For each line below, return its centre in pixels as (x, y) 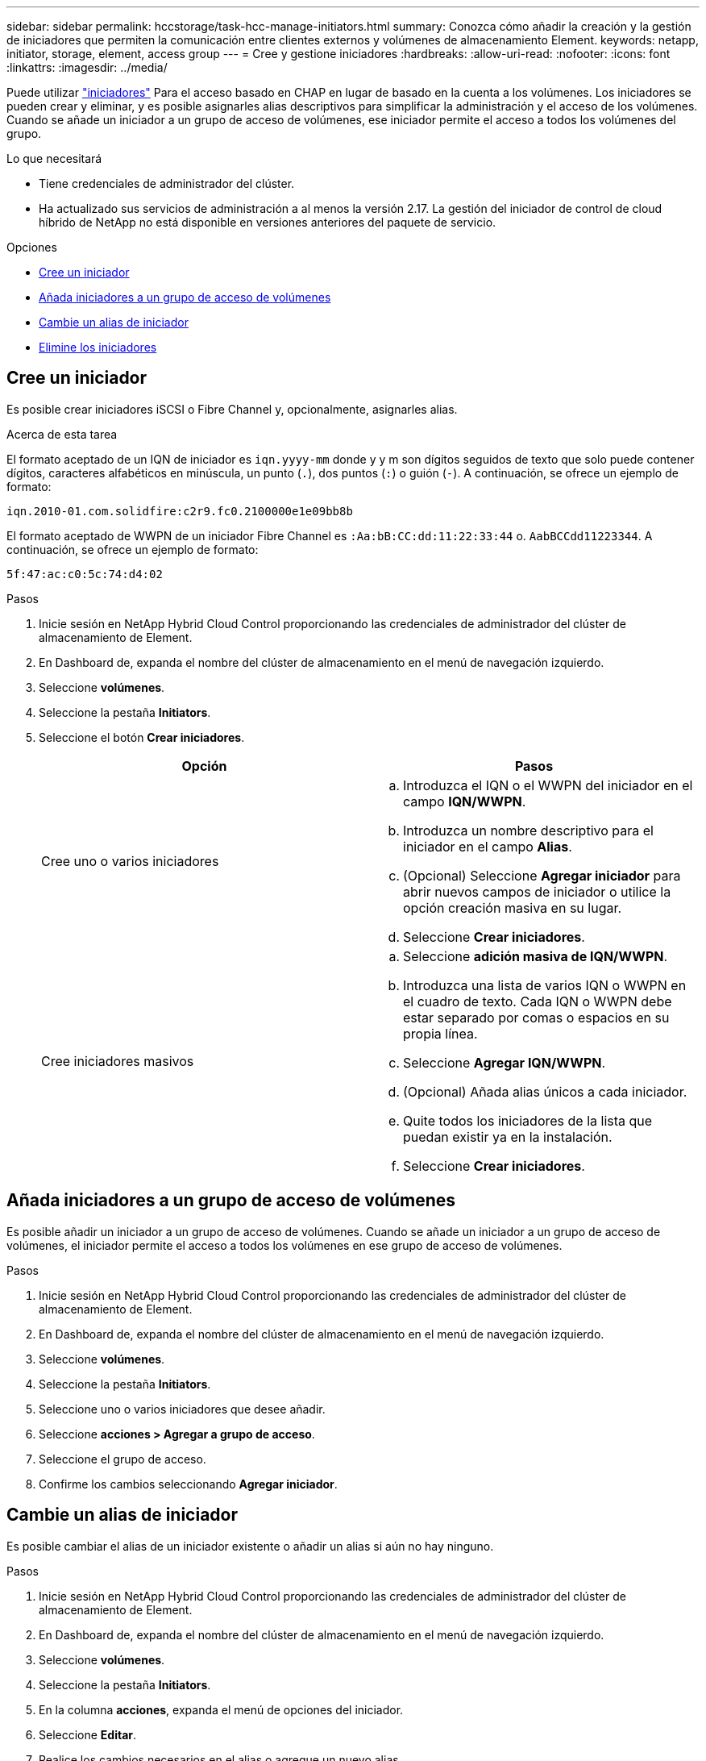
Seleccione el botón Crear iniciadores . (142, 737)
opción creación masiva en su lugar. (513, 908)
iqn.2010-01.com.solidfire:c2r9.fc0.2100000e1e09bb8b (180, 511)
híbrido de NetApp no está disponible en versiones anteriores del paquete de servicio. (268, 222)
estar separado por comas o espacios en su (536, 1017)
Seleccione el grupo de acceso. (123, 1459)
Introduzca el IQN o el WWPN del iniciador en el (548, 785)
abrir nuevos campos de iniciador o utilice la (537, 891)
